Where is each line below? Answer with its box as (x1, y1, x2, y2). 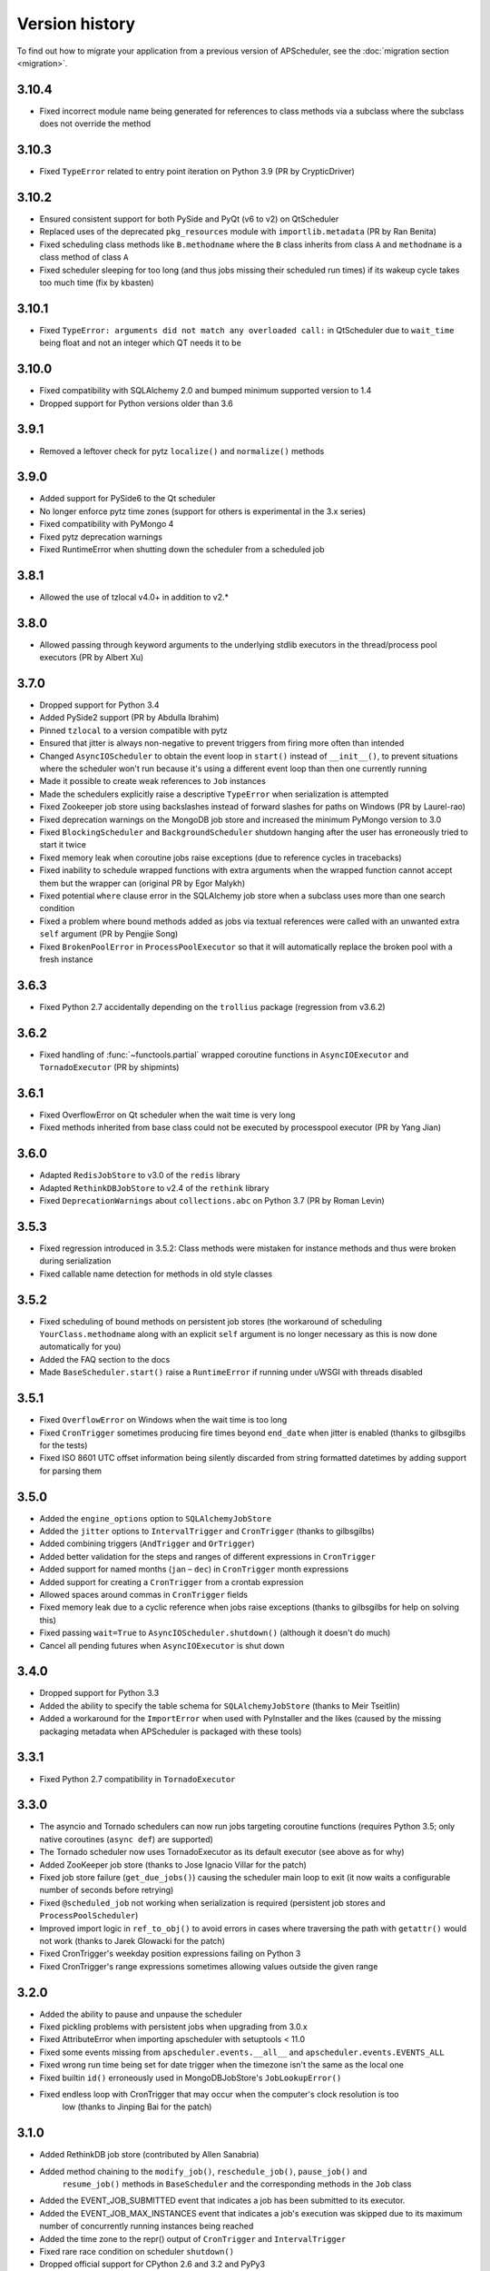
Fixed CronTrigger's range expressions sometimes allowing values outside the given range (39, 1960, 378, 1971)
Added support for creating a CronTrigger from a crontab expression (39, 1576, 304, 1587)
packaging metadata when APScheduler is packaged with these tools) (39, 1726, 302, 1737)
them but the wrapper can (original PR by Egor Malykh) (39, 878, 246, 888)
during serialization (39, 1255, 112, 1266)
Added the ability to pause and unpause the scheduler (39, 2008, 242, 2019)
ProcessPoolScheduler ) (39, 1910, 139, 1921)
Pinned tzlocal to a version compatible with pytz (39, 725, 229, 736)
